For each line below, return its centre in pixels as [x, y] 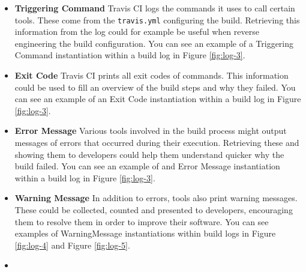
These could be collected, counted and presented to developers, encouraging [154, 209]
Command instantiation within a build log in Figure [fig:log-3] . [130, 55]
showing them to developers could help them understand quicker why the [149, 154]
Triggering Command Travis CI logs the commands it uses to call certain [155, 8]
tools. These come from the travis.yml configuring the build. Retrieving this [157, 20]
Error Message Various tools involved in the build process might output [151, 131]
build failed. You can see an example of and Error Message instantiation [147, 166]
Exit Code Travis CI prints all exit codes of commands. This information [151, 75]
